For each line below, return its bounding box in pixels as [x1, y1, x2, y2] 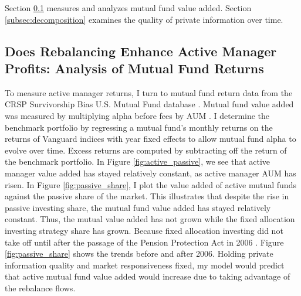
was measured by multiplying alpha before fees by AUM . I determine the [5, 109, 270, 121]
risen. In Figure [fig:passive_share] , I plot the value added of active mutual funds [5, 178, 296, 190]
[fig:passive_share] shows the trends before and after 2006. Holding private [5, 247, 273, 260]
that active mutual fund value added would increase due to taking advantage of [5, 270, 290, 283]
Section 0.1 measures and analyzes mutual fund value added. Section [5, 2, 252, 13]
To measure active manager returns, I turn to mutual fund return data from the [5, 86, 293, 98]
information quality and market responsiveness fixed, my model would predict [5, 258, 285, 271]
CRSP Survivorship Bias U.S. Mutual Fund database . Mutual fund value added [5, 98, 294, 110]
